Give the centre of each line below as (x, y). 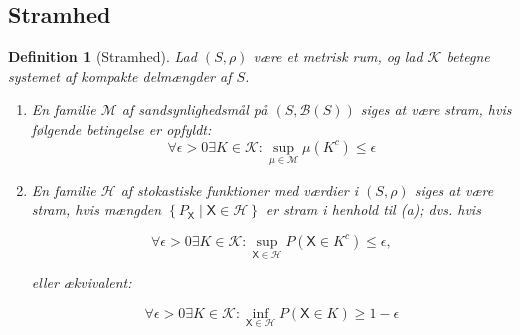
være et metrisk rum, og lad (338, 56)
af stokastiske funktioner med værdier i (239, 189)
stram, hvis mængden (96, 209)
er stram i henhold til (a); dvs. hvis (373, 209)
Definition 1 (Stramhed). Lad (102, 56)
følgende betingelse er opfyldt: (121, 128)
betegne (468, 56)
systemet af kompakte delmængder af (120, 75)
